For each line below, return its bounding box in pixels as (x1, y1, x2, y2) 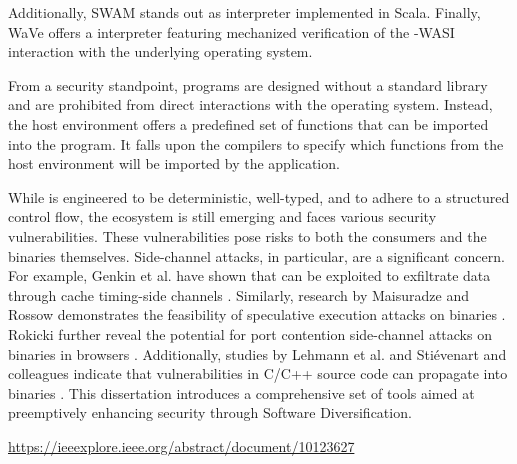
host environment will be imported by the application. (8, 153, 340, 174)
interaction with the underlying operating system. (8, 41, 313, 62)
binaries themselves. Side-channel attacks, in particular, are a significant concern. (8, 245, 505, 266)
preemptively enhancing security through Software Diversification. (8, 402, 412, 423)
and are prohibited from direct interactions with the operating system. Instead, (8, 94, 493, 115)
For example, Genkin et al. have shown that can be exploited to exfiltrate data (8, 265, 491, 286)
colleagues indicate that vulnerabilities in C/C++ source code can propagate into (8, 363, 508, 384)
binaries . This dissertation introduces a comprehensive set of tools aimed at (8, 382, 475, 403)
